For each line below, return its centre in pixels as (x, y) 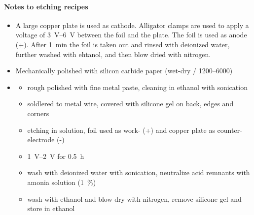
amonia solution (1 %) (62, 182)
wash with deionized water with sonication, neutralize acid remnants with (139, 172)
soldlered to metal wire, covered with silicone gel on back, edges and (130, 104)
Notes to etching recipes (46, 6)
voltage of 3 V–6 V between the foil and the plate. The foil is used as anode (131, 35)
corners (38, 113)
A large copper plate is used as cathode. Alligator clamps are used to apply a (132, 25)
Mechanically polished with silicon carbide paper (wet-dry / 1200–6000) (124, 71)
